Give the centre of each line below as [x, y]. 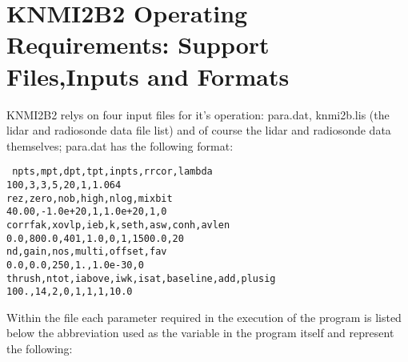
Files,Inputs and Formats [148, 76]
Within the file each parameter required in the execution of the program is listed [204, 317]
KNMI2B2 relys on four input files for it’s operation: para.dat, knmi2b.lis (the [198, 114]
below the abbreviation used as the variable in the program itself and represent [200, 333]
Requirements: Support [138, 44]
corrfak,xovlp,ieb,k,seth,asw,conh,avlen [118, 225]
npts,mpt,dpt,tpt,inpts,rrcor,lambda [112, 172]
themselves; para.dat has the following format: [120, 145]
